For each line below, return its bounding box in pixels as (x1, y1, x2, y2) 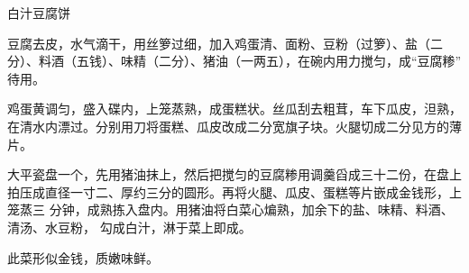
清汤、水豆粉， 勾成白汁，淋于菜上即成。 (7, 217, 252, 236)
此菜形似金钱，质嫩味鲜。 (7, 248, 159, 267)
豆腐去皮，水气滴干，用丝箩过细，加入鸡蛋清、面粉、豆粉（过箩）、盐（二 (7, 33, 443, 52)
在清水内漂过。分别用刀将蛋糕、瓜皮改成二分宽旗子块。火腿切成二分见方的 (7, 116, 449, 135)
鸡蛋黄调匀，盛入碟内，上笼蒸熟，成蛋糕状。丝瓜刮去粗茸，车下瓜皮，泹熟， (7, 99, 462, 118)
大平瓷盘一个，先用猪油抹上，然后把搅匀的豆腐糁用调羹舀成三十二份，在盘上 (7, 165, 462, 184)
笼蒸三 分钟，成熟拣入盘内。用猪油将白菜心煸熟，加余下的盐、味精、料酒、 (7, 200, 454, 219)
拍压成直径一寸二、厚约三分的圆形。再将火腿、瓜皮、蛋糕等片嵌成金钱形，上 (7, 182, 462, 201)
